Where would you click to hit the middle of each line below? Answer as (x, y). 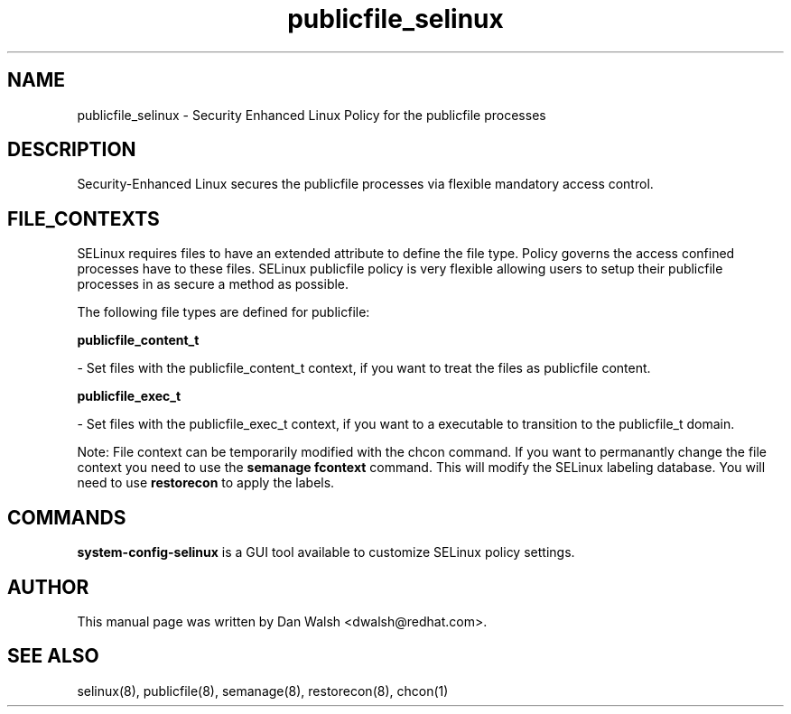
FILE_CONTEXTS (84, 218)
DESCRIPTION (72, 150)
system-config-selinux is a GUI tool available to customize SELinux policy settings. (326, 552)
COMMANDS (67, 517)
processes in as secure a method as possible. (213, 284)
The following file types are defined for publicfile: (223, 312)
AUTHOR (48, 587)
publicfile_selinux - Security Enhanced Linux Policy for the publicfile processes (312, 115)
